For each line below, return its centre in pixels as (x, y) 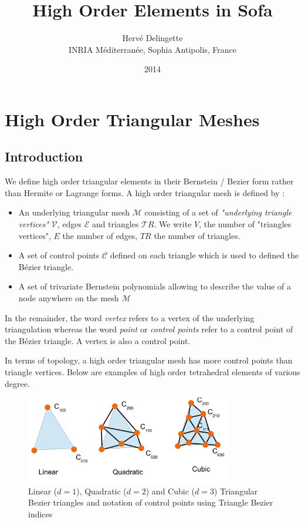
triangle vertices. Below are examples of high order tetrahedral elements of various (152, 372)
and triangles (115, 224)
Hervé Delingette (152, 38)
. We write (173, 224)
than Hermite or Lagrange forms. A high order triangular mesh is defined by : (145, 192)
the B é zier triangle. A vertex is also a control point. (98, 340)
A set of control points (59, 255)
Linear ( (43, 491)
